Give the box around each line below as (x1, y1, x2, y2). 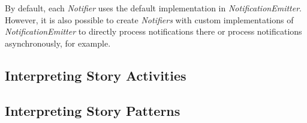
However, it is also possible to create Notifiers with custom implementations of (5, 13, 294, 26)
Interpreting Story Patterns (5, 101, 180, 119)
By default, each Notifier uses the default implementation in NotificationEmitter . (5, 2, 302, 14)
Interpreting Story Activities (5, 66, 186, 84)
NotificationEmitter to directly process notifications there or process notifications (5, 25, 302, 38)
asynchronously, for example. (5, 36, 111, 49)
